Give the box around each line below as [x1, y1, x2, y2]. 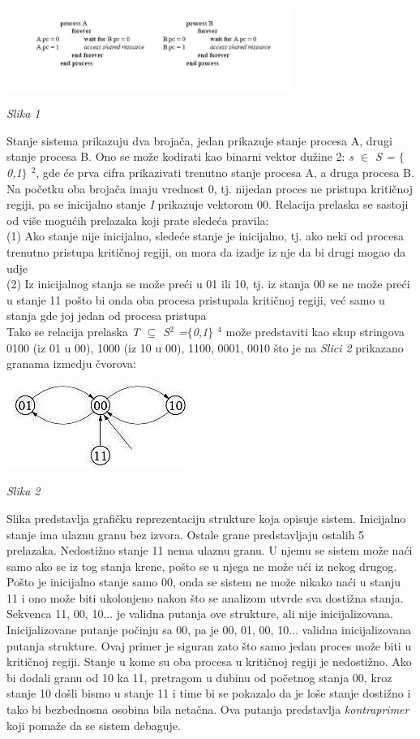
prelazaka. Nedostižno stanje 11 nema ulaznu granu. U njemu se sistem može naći [6, 542, 413, 559]
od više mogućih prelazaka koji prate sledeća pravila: [6, 211, 269, 228]
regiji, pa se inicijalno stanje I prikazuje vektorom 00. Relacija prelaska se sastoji [6, 196, 409, 213]
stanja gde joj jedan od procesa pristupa [6, 307, 207, 324]
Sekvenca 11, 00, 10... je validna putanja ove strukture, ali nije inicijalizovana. [6, 605, 393, 622]
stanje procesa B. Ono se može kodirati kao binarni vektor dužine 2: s [6, 148, 354, 165]
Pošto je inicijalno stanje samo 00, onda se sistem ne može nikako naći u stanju [6, 573, 401, 590]
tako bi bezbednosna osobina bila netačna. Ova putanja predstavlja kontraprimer [6, 701, 409, 718]
